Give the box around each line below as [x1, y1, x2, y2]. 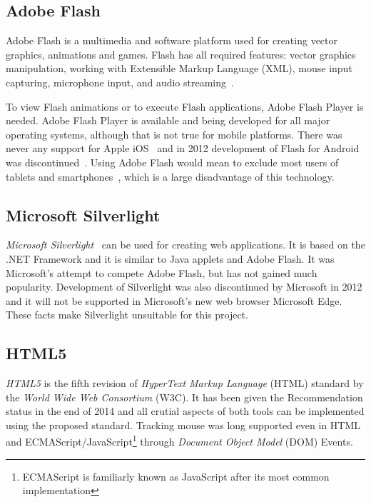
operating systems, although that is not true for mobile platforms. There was [6, 126, 342, 141]
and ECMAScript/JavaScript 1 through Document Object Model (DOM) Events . [6, 432, 353, 449]
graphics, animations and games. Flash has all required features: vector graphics [6, 46, 356, 61]
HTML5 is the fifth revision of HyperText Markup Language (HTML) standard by [6, 376, 364, 391]
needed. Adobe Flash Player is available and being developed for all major [6, 113, 330, 128]
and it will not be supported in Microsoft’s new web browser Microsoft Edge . [6, 293, 342, 308]
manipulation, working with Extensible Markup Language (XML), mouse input [6, 61, 352, 76]
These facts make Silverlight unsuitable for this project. [6, 307, 248, 322]
